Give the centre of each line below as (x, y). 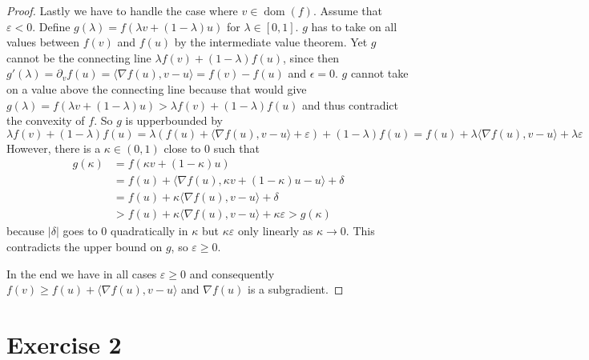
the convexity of (46, 120)
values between (43, 42)
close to (182, 148)
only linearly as (275, 231)
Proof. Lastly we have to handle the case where (122, 10)
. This (360, 231)
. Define (51, 26)
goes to (80, 231)
